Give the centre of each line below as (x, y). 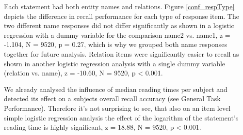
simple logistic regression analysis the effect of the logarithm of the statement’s (121, 117)
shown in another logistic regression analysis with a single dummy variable (115, 63)
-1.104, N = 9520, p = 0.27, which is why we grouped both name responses (116, 44)
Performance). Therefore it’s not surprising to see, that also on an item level (117, 108)
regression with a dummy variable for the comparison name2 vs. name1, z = (117, 35)
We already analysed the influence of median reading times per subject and (116, 89)
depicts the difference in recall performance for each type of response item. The (121, 16)
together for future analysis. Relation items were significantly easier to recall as (121, 53)
